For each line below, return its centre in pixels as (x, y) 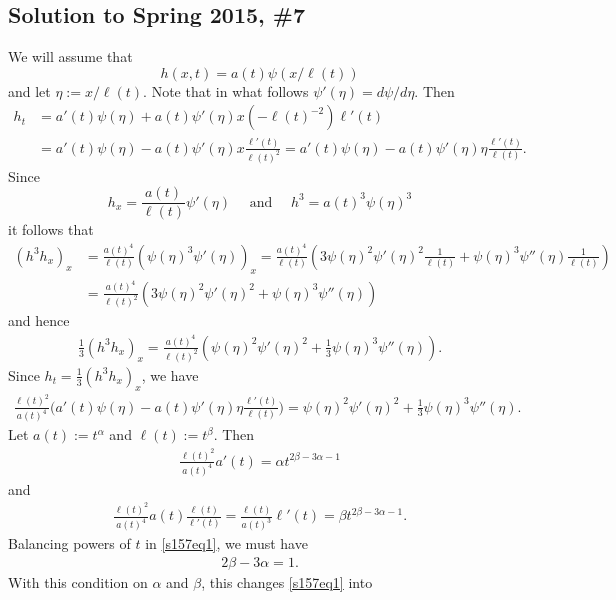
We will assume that (70, 56)
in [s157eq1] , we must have (226, 543)
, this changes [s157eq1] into (287, 581)
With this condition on (78, 581)
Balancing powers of (69, 543)
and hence (39, 320)
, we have (170, 374)
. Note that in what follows (226, 90)
